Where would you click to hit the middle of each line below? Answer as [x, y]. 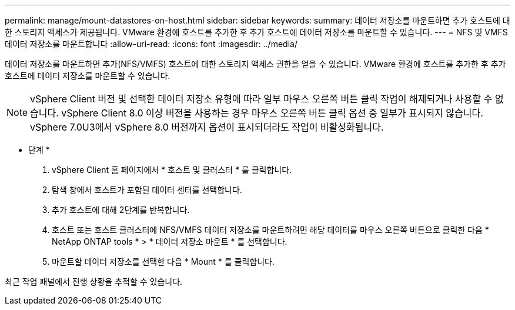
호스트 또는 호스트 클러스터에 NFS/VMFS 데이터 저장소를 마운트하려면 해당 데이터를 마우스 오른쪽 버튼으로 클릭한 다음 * [270, 230]
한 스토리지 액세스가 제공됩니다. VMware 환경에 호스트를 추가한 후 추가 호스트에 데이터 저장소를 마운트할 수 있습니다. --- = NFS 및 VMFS [256, 32]
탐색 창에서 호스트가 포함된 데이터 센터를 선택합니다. [147, 190]
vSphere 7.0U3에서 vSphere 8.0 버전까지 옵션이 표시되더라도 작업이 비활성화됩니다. [207, 127]
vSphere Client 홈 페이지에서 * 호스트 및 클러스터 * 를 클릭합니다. [172, 170]
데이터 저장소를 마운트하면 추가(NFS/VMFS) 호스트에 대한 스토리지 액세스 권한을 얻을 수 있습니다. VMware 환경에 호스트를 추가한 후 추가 [255, 64]
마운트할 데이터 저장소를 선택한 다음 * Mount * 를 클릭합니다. [163, 261]
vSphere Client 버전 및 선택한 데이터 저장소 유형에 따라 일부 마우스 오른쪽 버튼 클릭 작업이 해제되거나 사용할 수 [261, 99]
